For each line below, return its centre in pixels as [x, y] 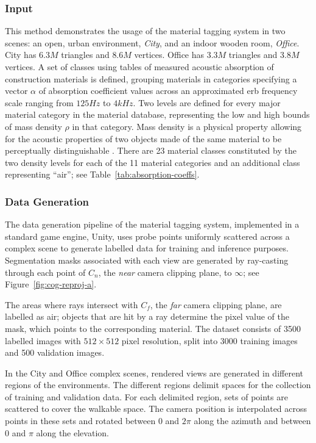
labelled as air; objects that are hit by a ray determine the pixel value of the [147, 316]
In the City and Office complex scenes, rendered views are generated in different [154, 373]
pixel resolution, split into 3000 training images [209, 340]
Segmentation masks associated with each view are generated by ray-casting [147, 260]
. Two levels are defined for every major [207, 102]
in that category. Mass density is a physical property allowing [187, 126]
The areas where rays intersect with [72, 304]
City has [21, 55]
